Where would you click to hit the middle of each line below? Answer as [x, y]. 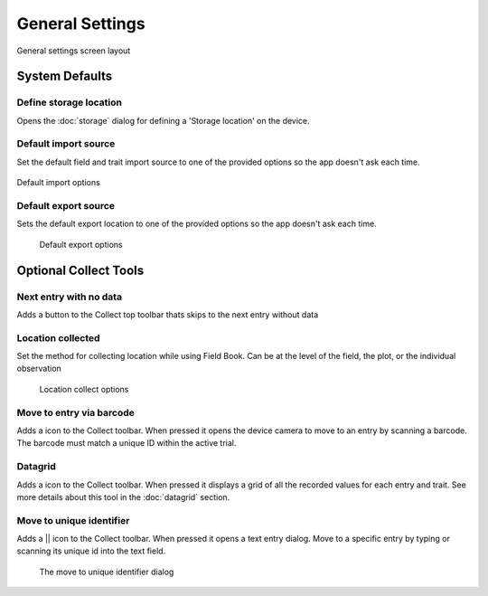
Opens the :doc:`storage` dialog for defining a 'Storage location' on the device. [164, 120]
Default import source [66, 144]
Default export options [81, 244]
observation [39, 369]
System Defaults [65, 76]
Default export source [66, 206]
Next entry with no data [69, 297]
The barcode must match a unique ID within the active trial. [127, 443]
